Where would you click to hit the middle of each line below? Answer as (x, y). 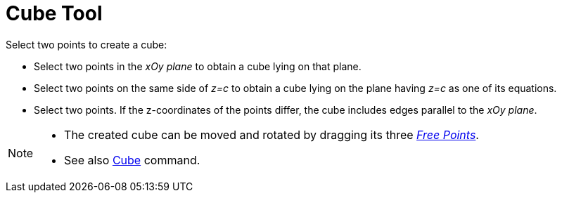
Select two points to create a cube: (87, 44)
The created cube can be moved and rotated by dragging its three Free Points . (272, 134)
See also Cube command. (132, 160)
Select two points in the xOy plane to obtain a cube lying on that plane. (198, 66)
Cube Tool (54, 13)
